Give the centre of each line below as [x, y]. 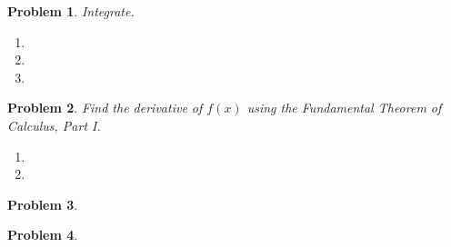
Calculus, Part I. [54, 125]
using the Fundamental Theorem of [344, 108]
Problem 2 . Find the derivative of [105, 108]
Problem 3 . [43, 204]
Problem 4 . [43, 235]
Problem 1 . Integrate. [71, 11]
